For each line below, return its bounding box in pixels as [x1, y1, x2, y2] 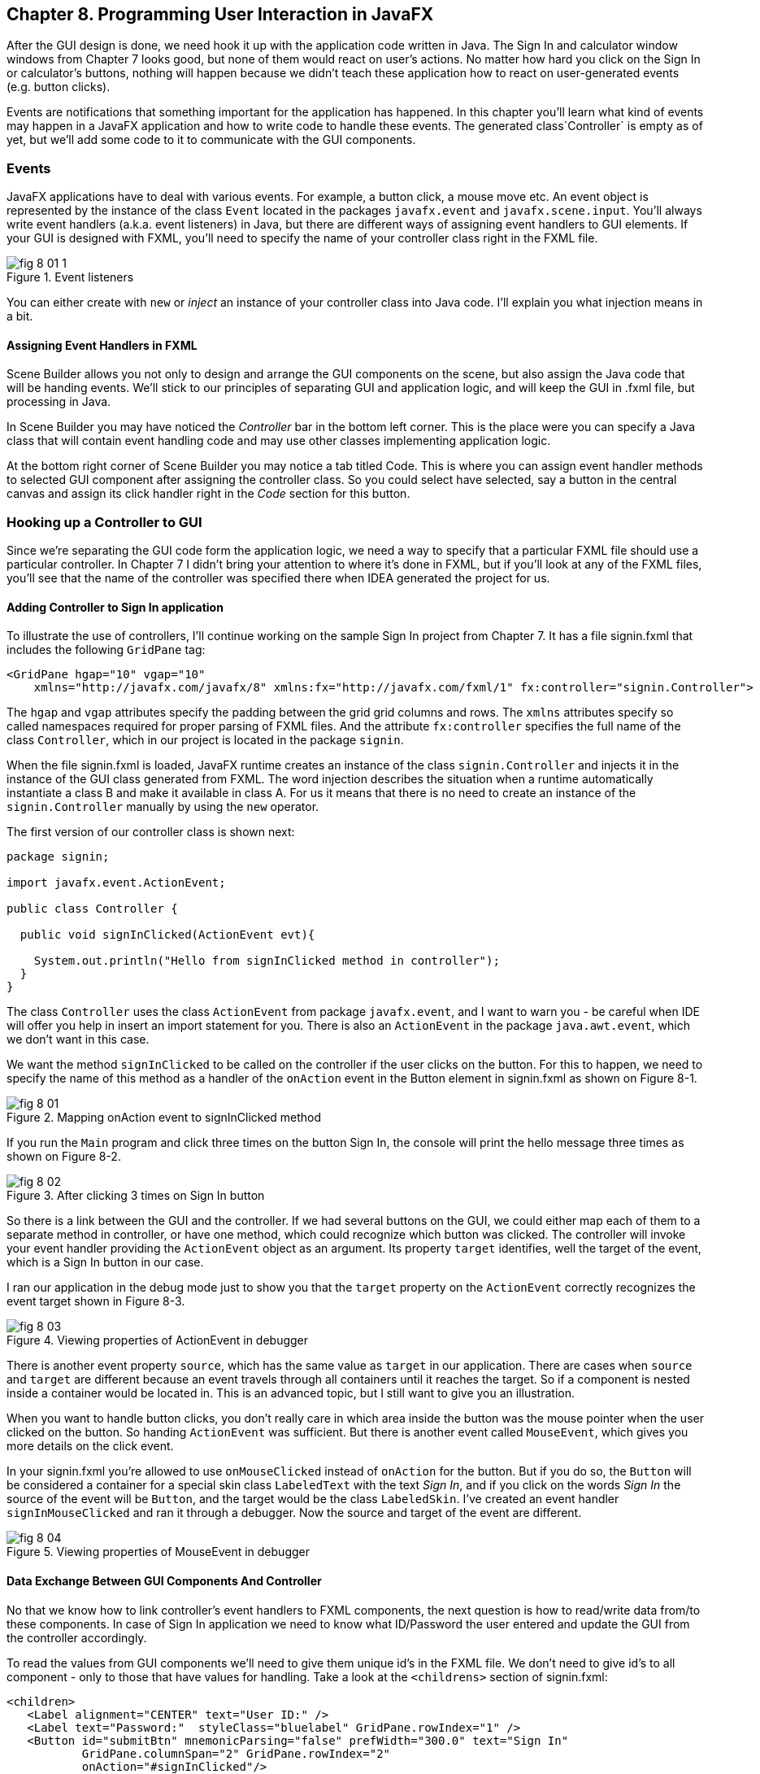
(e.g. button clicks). [7, 80, 111, 94]
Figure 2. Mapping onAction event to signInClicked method [7, 1110, 322, 1125]
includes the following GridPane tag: [7, 643, 206, 657]
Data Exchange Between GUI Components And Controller [7, 1573, 322, 1588]
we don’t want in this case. [7, 1032, 150, 1047]
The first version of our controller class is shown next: [7, 825, 295, 839]
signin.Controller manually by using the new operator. [7, 800, 319, 814]
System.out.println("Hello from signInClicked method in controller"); [33, 954, 500, 968]
